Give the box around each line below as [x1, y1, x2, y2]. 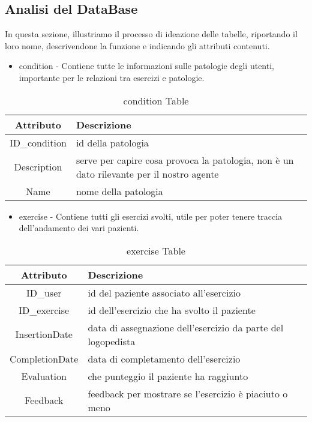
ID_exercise [19, 303, 70, 317]
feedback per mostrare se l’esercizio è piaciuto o [88, 386, 288, 400]
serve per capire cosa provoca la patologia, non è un [76, 152, 294, 167]
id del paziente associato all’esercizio [88, 285, 241, 300]
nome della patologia [76, 184, 163, 198]
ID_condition [10, 135, 67, 149]
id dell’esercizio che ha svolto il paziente [88, 303, 256, 317]
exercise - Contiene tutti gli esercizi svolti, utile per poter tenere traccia [19, 209, 283, 222]
